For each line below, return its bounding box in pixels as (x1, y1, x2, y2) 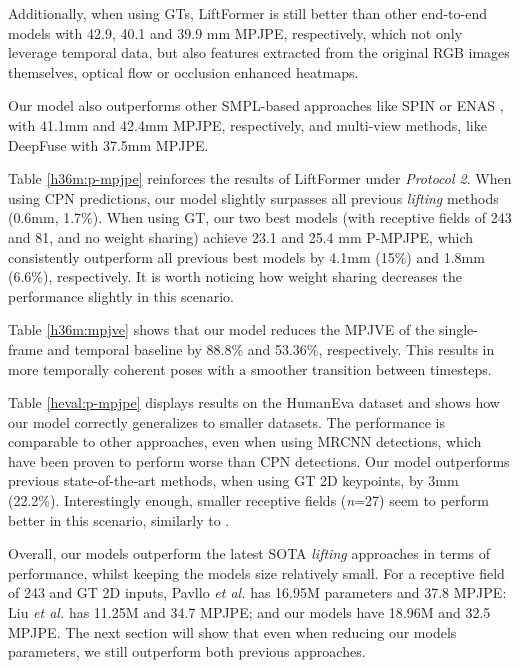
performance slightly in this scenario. (8, 285, 234, 306)
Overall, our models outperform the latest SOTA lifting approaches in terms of (8, 543, 491, 564)
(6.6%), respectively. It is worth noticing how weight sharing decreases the (8, 266, 462, 287)
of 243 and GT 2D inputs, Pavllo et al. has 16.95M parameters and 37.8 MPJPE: (8, 582, 507, 603)
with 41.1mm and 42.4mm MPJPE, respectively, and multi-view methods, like (8, 114, 487, 135)
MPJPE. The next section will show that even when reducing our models (8, 621, 457, 642)
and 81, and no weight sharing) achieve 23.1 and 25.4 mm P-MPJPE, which (8, 226, 474, 247)
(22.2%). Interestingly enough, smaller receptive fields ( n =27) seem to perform (8, 490, 489, 511)
